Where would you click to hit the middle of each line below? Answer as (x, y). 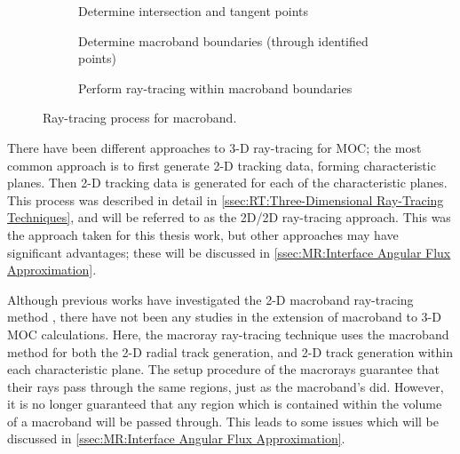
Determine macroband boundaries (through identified (223, 40)
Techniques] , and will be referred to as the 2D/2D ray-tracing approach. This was (229, 217)
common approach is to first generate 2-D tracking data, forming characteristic (222, 165)
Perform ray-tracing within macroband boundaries (215, 88)
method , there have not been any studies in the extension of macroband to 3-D (224, 317)
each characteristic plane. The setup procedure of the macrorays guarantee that (223, 369)
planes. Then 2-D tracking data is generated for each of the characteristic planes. (227, 183)
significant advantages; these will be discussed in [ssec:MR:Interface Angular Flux (229, 252)
